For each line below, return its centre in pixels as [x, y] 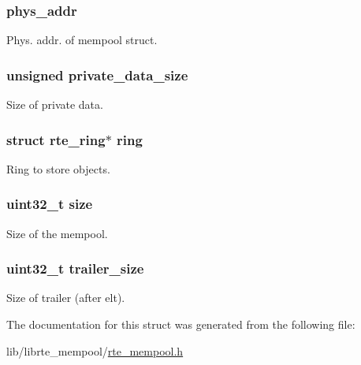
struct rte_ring [56, 139]
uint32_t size [50, 204]
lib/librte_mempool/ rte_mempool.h [95, 350]
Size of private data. [55, 104]
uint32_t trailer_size [75, 268]
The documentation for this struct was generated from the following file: [181, 324]
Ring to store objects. [58, 168]
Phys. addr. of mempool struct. [82, 40]
